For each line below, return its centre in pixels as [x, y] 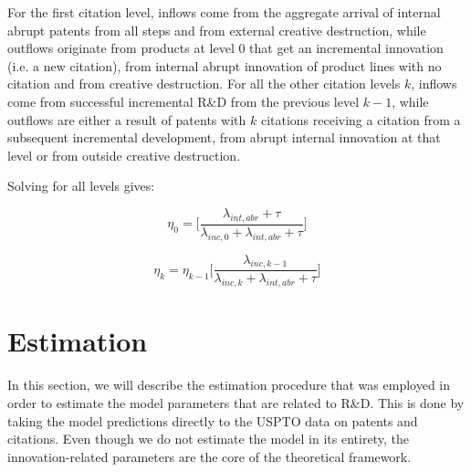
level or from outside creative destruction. [124, 155]
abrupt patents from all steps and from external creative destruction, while [217, 30]
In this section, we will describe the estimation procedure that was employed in [229, 385]
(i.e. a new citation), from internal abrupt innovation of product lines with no [225, 65]
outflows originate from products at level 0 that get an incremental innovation [225, 48]
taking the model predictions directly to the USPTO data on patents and [213, 420]
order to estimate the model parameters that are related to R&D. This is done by [236, 402]
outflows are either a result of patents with [127, 119]
